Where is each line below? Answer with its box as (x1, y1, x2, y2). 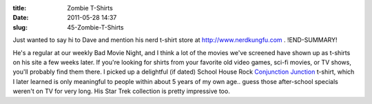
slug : (12, 23, 28, 31)
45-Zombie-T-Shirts (67, 23, 124, 31)
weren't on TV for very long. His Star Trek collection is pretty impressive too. (12, 87, 230, 96)
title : (12, 4, 27, 12)
